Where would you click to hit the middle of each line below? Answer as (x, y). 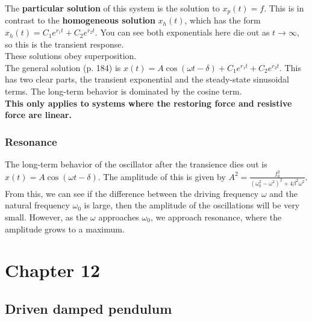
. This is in (284, 8)
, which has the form (223, 20)
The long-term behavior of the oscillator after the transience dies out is (136, 164)
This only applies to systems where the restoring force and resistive (148, 103)
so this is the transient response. (64, 44)
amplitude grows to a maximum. (65, 229)
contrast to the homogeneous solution (80, 20)
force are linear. (38, 115)
